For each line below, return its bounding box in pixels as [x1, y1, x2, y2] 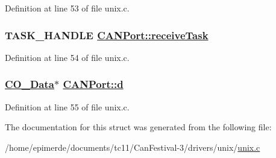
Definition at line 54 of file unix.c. [5, 51, 130, 63]
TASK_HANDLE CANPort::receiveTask [5, 27, 209, 42]
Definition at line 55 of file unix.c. [5, 100, 130, 113]
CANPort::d [63, 77, 124, 92]
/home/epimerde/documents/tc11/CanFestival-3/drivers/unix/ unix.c [5, 141, 260, 153]
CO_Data [5, 77, 54, 92]
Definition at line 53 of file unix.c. [5, 2, 130, 14]
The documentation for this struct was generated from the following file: [5, 121, 272, 133]
